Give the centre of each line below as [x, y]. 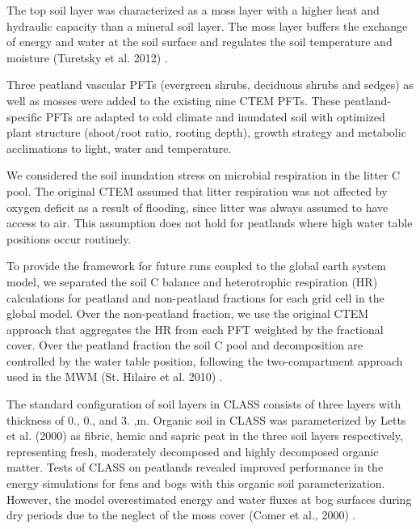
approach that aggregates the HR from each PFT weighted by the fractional [195, 329]
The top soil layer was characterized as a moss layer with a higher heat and [193, 10]
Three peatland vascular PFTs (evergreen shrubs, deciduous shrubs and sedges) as [210, 85]
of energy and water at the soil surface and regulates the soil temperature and [199, 42]
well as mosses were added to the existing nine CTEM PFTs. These [174, 100]
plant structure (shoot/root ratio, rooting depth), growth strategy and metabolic [206, 132]
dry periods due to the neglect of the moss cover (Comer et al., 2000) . [181, 515]
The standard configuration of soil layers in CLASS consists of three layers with [204, 404]
